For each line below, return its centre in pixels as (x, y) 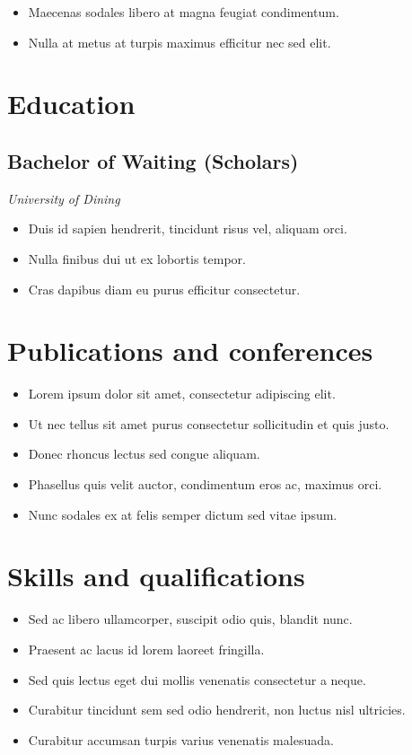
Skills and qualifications (156, 576)
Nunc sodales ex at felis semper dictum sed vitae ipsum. (183, 514)
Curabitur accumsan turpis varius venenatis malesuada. (181, 739)
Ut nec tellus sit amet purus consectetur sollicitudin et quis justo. (209, 423)
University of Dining (64, 198)
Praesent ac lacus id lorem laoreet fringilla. (146, 649)
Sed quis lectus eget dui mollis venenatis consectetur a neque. (197, 679)
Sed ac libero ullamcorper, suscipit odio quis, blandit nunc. (190, 619)
